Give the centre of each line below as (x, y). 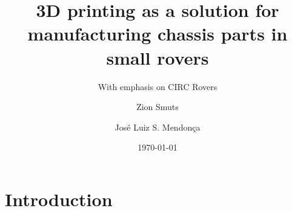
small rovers (158, 57)
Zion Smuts (158, 107)
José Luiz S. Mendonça (158, 127)
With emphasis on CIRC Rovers (158, 86)
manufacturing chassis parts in (158, 34)
